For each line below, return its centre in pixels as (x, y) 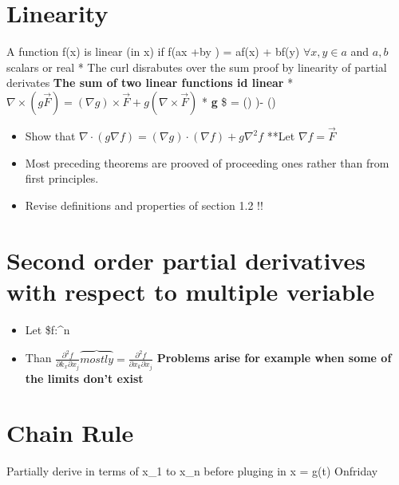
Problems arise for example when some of (274, 358)
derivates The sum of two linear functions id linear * (150, 83)
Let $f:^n (47, 329)
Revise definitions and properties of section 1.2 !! (144, 205)
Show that (50, 136)
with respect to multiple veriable (191, 291)
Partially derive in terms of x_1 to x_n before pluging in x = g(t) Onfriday (192, 471)
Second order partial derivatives (186, 260)
